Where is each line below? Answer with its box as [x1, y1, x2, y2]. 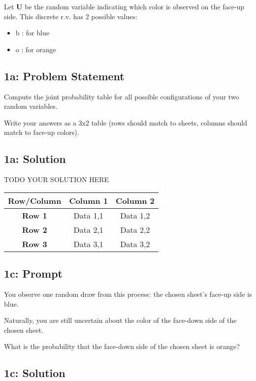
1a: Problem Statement [4, 68, 125, 83]
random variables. [4, 101, 58, 111]
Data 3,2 [120, 238, 150, 250]
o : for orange [15, 44, 56, 54]
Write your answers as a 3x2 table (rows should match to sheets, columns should [4, 117, 247, 127]
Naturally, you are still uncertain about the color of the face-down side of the [4, 315, 237, 325]
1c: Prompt [4, 266, 63, 281]
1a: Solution [4, 151, 66, 166]
